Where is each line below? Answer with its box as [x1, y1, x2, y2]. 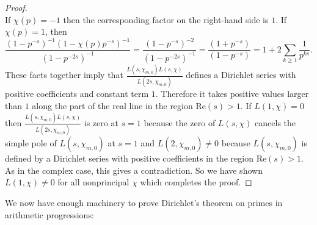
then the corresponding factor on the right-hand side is [63, 13, 269, 26]
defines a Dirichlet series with [186, 68, 296, 80]
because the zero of [144, 116, 216, 129]
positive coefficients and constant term [5, 87, 149, 100]
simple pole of [5, 137, 57, 149]
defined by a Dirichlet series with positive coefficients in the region [5, 152, 253, 165]
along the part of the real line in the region [32, 99, 193, 112]
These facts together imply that [5, 68, 123, 80]
